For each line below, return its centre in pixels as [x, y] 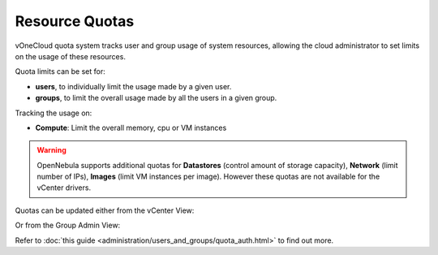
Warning [52, 150]
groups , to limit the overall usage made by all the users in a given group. [156, 98]
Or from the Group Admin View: [68, 225]
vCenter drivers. [64, 188]
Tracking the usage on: [54, 113]
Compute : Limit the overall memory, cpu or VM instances [131, 127]
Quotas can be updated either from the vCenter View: [105, 210]
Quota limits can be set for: [60, 71]
